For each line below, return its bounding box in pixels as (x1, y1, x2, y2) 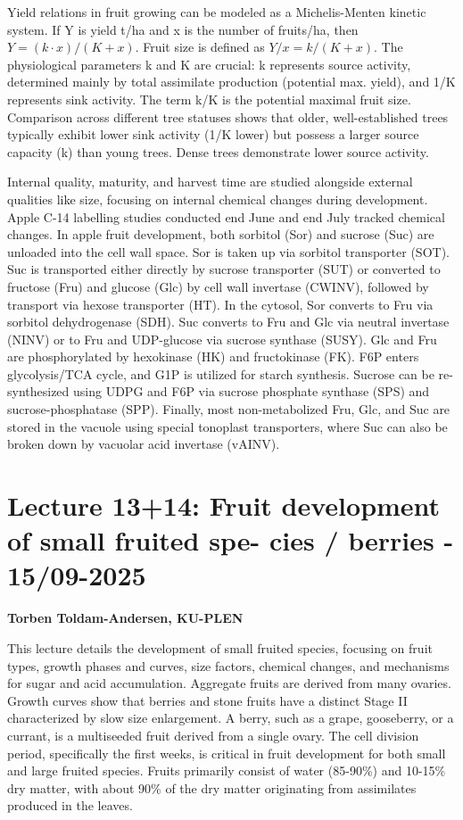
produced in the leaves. (7, 796, 133, 815)
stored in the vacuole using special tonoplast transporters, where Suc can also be (7, 417, 448, 435)
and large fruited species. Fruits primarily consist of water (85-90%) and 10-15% (7, 761, 446, 780)
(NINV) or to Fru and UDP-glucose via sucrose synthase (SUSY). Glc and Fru (7, 329, 437, 348)
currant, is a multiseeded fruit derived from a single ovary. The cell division (7, 725, 419, 744)
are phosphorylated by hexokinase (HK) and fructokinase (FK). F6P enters (7, 347, 419, 366)
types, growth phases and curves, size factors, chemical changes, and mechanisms (7, 656, 450, 675)
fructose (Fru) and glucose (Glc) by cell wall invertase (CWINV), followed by (7, 277, 429, 295)
